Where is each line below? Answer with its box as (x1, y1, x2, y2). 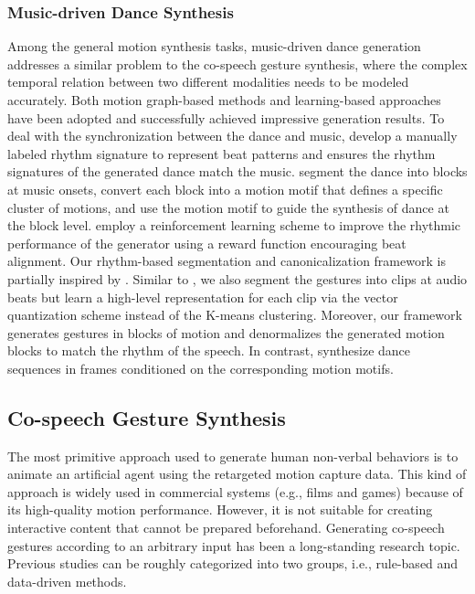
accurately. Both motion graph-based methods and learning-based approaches (7, 90, 441, 109)
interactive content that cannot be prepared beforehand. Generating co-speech (7, 518, 445, 537)
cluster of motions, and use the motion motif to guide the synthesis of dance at (7, 197, 449, 217)
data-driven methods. (7, 571, 127, 590)
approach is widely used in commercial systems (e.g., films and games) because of (7, 482, 463, 501)
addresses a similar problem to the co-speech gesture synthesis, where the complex (7, 54, 468, 73)
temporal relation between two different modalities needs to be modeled (7, 72, 409, 91)
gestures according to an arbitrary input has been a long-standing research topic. (7, 536, 460, 555)
